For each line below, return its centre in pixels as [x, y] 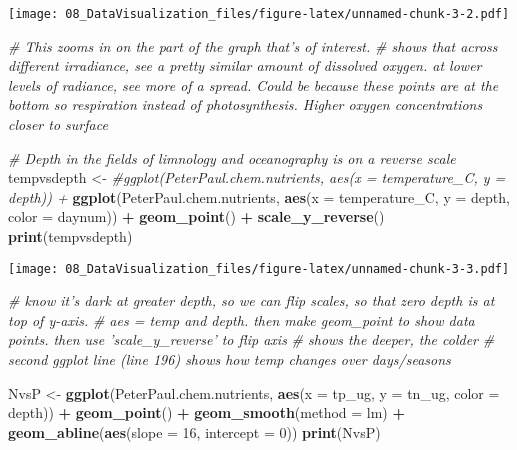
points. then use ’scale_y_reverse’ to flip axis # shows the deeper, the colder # [251, 339]
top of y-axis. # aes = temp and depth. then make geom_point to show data [241, 319]
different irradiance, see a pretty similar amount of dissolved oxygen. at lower [245, 65]
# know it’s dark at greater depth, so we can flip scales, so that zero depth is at [251, 300]
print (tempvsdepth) [70, 236]
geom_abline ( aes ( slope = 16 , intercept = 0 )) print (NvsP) [194, 431]
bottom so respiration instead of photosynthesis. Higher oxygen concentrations [245, 104]
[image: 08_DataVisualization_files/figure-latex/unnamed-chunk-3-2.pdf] [259, 14]
